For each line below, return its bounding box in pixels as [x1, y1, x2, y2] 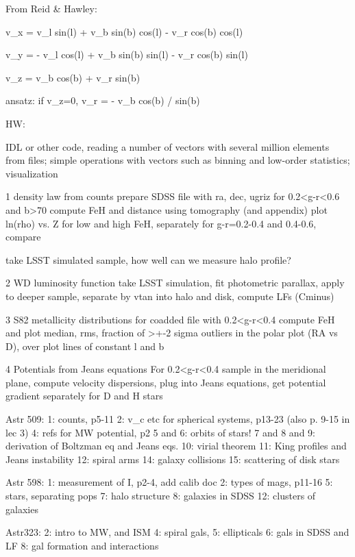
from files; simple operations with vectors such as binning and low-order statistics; [5, 153, 350, 167]
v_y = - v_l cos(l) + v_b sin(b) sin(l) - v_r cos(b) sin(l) [5, 47, 248, 62]
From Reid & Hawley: [5, 1, 97, 15]
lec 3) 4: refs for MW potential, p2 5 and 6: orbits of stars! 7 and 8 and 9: [5, 425, 315, 439]
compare [5, 230, 41, 244]
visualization [5, 166, 58, 180]
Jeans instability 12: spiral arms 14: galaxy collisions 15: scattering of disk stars [5, 451, 340, 466]
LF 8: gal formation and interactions [5, 538, 159, 552]
